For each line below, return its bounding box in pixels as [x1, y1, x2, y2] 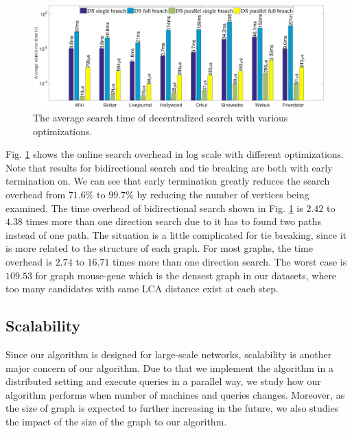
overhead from [5, 187, 66, 202]
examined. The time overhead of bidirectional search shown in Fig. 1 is [5, 200, 303, 215]
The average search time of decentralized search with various [33, 110, 288, 125]
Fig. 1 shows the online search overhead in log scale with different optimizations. [5, 147, 344, 161]
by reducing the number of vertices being [137, 187, 309, 202]
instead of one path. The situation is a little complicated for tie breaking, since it [5, 227, 347, 242]
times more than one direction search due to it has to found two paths [25, 214, 322, 229]
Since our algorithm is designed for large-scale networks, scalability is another [5, 347, 332, 361]
